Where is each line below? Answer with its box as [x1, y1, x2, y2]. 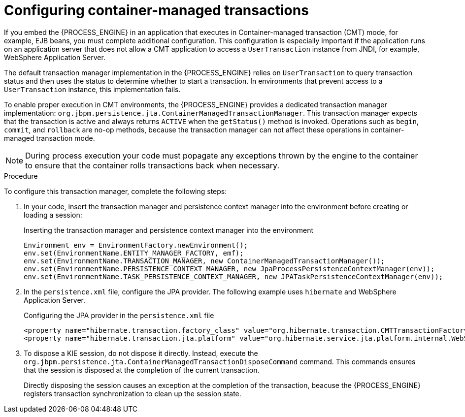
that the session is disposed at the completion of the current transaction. [24, 365, 260, 374]
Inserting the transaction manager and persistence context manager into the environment [24, 225, 314, 234]
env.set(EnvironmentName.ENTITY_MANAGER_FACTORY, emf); [24, 249, 244, 257]
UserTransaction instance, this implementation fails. [4, 85, 181, 94]
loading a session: [24, 210, 82, 219]
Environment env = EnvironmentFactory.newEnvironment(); [24, 241, 248, 249]
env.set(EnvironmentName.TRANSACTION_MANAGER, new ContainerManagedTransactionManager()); [24, 257, 385, 265]
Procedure [4, 171, 38, 180]
